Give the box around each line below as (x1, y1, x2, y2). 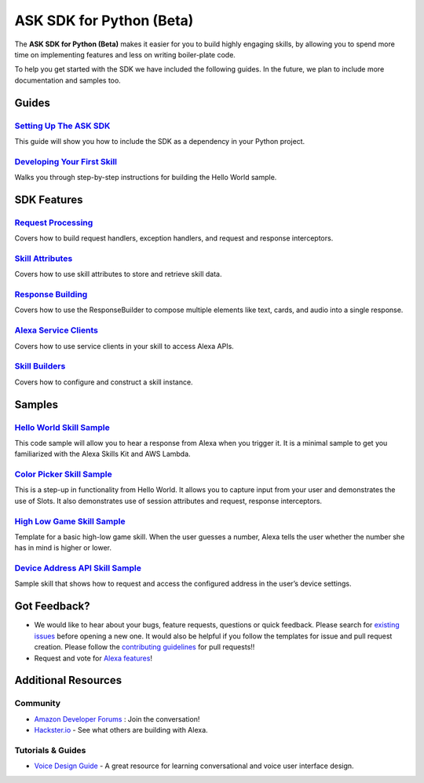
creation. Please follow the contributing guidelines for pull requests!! (34, 642, 255, 652)
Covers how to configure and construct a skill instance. (14, 377, 193, 387)
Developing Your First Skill (14, 156, 118, 167)
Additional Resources (14, 674, 122, 687)
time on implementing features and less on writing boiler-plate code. (14, 50, 236, 59)
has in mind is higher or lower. (14, 543, 112, 553)
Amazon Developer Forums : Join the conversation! (34, 714, 200, 723)
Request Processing (14, 217, 93, 228)
